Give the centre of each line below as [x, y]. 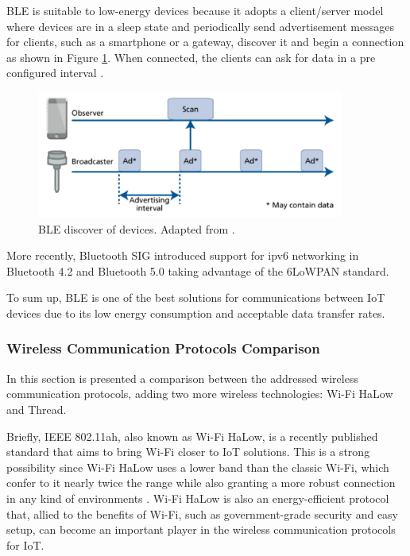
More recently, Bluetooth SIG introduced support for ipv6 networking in [183, 255]
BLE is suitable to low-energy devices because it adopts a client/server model [195, 10]
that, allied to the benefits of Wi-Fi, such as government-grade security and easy [203, 514]
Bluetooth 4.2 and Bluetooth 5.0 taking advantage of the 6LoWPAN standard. [198, 270]
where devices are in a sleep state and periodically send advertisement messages [200, 26]
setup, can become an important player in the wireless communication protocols [201, 529]
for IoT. [25, 544]
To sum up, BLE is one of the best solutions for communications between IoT [196, 297]
